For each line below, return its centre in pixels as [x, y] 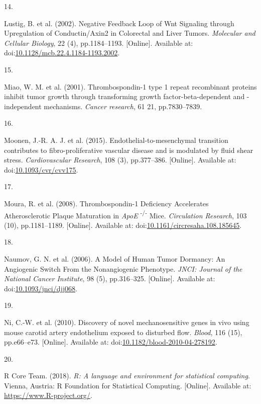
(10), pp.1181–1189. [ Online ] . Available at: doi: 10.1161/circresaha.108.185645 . [123, 225]
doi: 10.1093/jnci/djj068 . [41, 288]
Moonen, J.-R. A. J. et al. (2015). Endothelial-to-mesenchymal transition [116, 140]
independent [23, 106]
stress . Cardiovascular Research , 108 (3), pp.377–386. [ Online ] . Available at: [120, 160]
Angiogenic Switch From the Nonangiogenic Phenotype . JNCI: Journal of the [123, 268]
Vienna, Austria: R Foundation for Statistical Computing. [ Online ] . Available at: [128, 385]
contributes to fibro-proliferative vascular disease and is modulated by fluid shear [129, 150]
